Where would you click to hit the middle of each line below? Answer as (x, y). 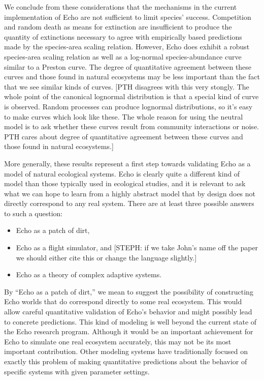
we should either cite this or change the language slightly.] (106, 257)
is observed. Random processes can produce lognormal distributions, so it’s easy (128, 106)
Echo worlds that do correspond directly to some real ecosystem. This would (123, 301)
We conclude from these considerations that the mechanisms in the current (121, 7)
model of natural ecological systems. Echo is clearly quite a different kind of (122, 173)
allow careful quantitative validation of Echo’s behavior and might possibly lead (128, 312)
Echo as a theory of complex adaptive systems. (89, 274)
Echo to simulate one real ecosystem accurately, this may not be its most (118, 341)
